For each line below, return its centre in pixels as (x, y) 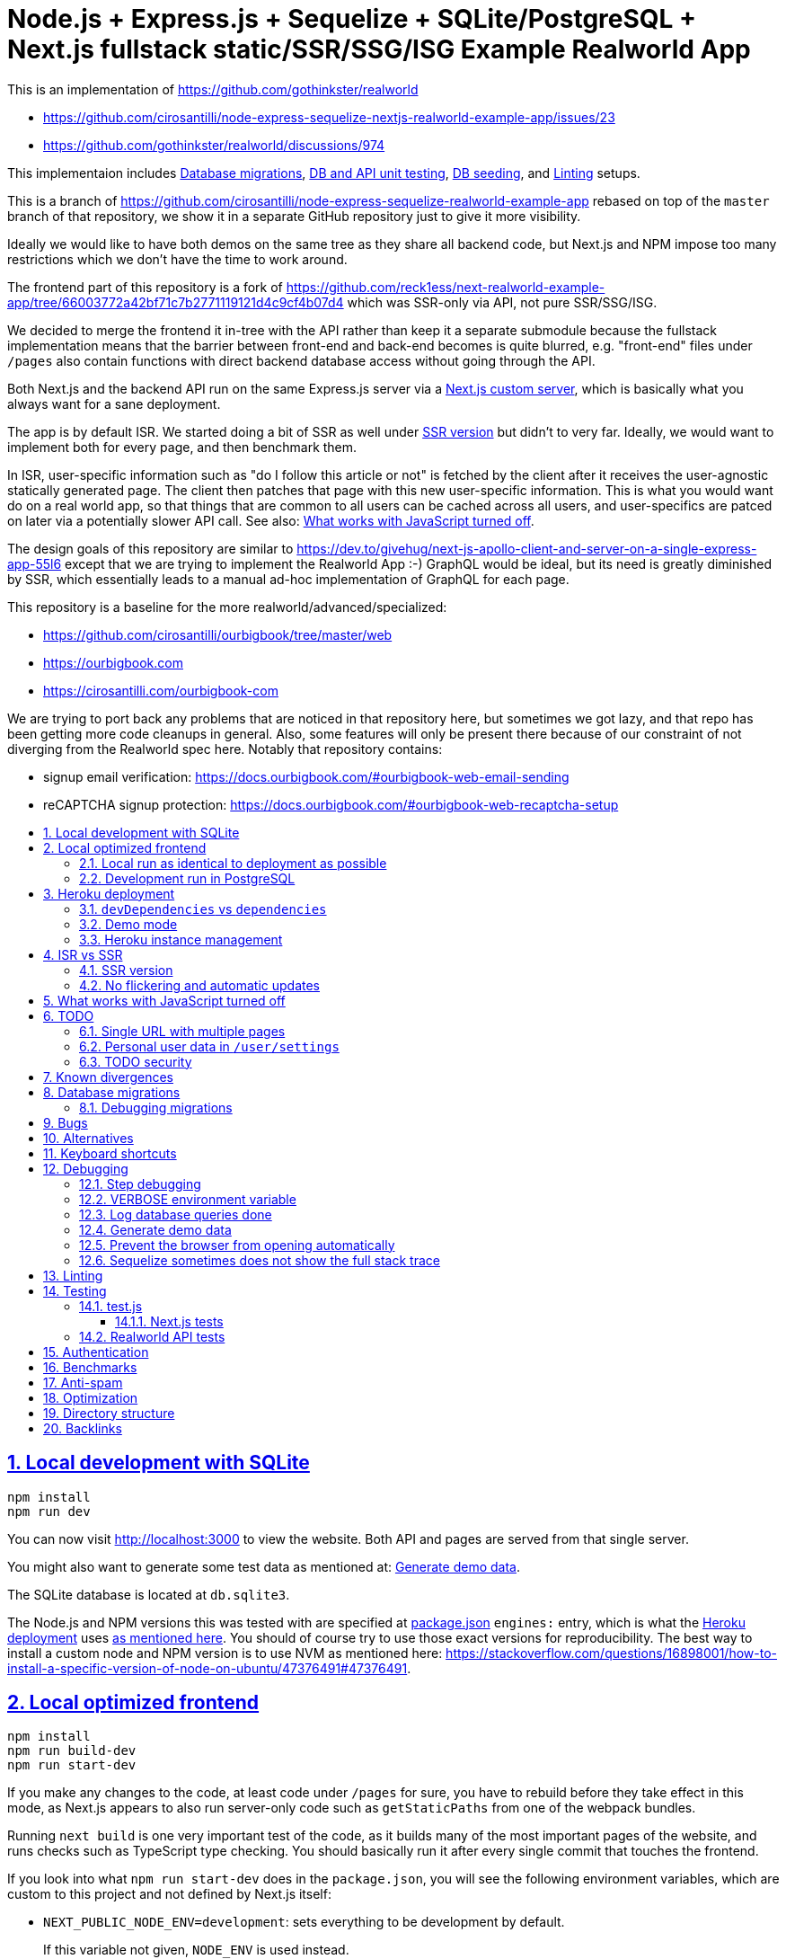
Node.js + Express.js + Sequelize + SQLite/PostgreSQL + (352, 19)
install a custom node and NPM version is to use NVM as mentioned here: (225, 1653)
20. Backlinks (83, 1428)
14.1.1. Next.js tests (169, 1321)
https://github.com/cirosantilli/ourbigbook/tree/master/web (218, 634)
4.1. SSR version (126, 970)
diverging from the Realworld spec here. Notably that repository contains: (225, 749)
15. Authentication (96, 1352)
